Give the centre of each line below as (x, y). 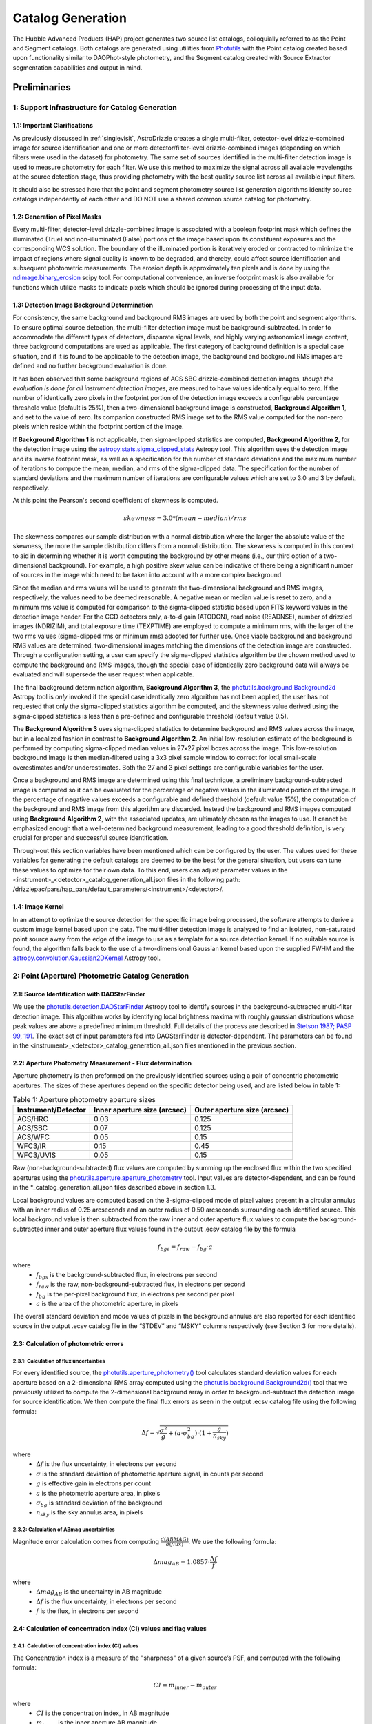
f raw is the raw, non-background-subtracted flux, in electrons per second (141, 1285)
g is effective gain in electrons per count (94, 1483)
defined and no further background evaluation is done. (90, 366)
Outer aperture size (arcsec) (241, 1110)
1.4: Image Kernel (39, 907)
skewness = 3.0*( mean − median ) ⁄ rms (185, 518)
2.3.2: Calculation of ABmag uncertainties (64, 1530)
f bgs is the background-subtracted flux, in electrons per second (127, 1275)
